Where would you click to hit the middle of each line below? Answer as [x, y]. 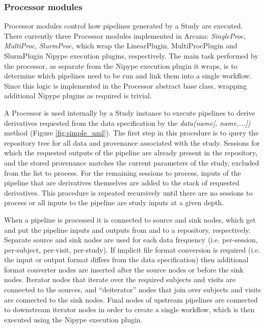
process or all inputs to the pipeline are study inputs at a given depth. [114, 202]
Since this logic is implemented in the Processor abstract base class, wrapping [126, 85]
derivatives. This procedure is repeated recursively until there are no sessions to [128, 192]
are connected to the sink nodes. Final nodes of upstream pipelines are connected [131, 299]
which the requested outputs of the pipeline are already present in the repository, [131, 153]
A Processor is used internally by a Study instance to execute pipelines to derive [130, 112]
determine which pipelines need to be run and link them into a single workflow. [128, 76]
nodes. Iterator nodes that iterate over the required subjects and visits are [120, 279]
